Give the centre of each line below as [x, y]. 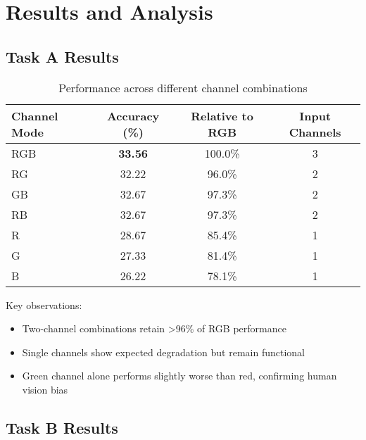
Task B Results [62, 427]
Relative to [222, 115]
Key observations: [44, 304]
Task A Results [62, 56]
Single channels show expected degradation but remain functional [164, 352]
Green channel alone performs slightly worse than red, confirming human [179, 376]
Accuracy [133, 115]
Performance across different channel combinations [183, 87]
